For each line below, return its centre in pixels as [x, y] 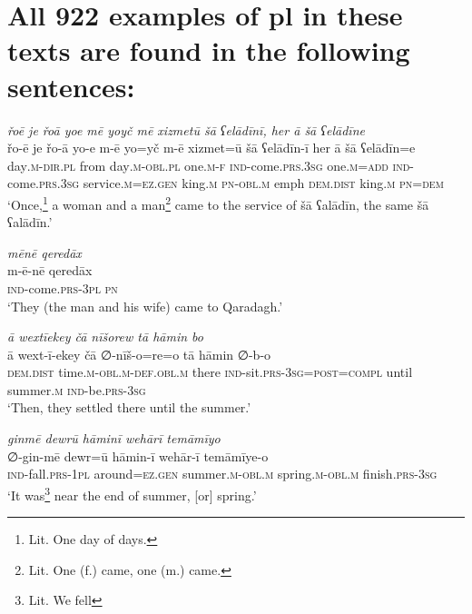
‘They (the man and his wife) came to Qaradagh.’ [145, 306]
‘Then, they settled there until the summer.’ [129, 407]
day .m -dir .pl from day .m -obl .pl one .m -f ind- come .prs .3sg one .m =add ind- [211, 165]
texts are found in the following [209, 50]
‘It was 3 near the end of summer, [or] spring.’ [132, 493]
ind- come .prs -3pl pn [63, 287]
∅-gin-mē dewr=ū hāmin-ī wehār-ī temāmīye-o [138, 456]
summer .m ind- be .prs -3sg [77, 389]
